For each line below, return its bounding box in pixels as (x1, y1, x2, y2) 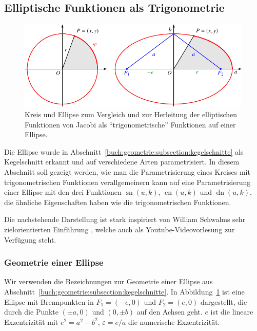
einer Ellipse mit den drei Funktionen (4, 187, 122, 197)
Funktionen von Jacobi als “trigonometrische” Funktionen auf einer (25, 119, 236, 130)
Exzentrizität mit (4, 316, 58, 327)
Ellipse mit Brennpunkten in (4, 296, 94, 307)
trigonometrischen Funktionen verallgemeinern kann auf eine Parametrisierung (4, 176, 251, 187)
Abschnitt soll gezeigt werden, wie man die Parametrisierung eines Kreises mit (4, 166, 250, 177)
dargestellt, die (200, 296, 247, 307)
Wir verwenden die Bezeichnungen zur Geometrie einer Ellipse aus (4, 276, 213, 287)
